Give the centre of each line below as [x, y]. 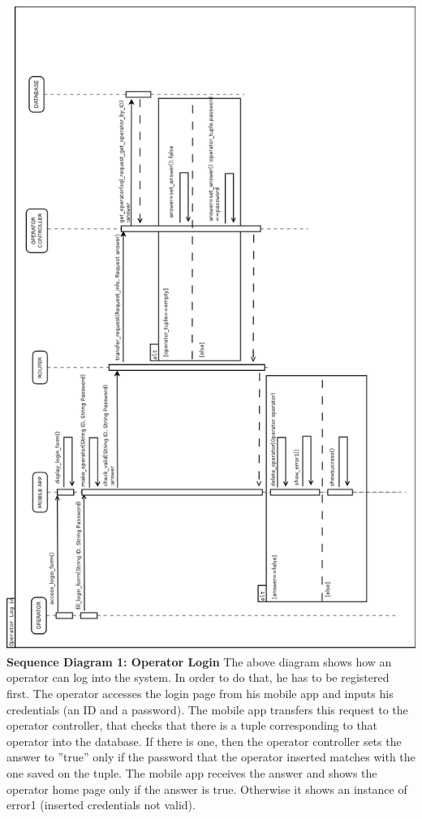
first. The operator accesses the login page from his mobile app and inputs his [200, 693]
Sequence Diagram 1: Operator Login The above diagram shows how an [199, 661]
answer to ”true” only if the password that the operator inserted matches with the [211, 757]
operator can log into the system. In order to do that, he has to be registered [198, 677]
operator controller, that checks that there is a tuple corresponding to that [192, 725]
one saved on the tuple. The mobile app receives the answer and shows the [192, 772]
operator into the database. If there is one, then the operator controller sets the [204, 741]
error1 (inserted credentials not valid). [101, 805]
